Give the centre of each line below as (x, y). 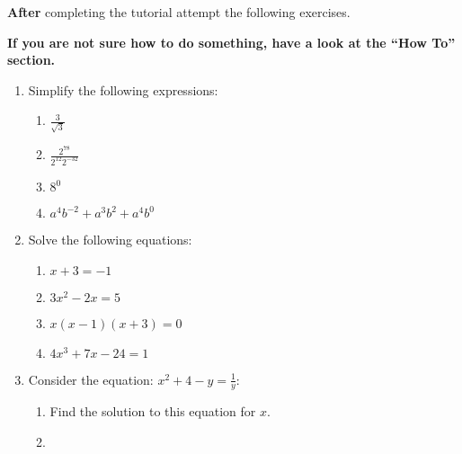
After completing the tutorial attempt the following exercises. (179, 12)
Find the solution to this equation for (153, 411)
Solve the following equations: (110, 240)
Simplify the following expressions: (123, 89)
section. (31, 60)
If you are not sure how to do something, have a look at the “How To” (231, 42)
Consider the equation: (91, 379)
